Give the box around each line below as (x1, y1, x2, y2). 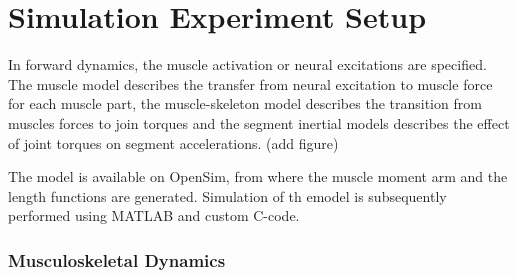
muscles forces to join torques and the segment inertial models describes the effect (8, 112, 510, 133)
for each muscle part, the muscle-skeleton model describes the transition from (8, 93, 482, 114)
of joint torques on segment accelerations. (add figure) (8, 132, 339, 153)
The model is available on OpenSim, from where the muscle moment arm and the (8, 166, 508, 187)
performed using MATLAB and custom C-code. (8, 205, 300, 226)
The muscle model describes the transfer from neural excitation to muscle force (8, 73, 493, 94)
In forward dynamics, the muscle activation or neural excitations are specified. (8, 54, 487, 75)
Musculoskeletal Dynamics (8, 247, 226, 272)
